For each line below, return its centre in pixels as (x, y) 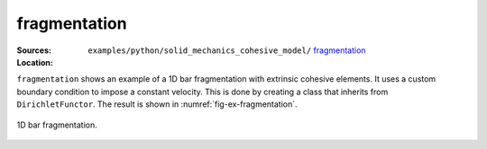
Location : (35, 62)
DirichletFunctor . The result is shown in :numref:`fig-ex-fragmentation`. (157, 104)
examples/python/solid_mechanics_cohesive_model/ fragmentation (227, 50)
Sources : (34, 50)
